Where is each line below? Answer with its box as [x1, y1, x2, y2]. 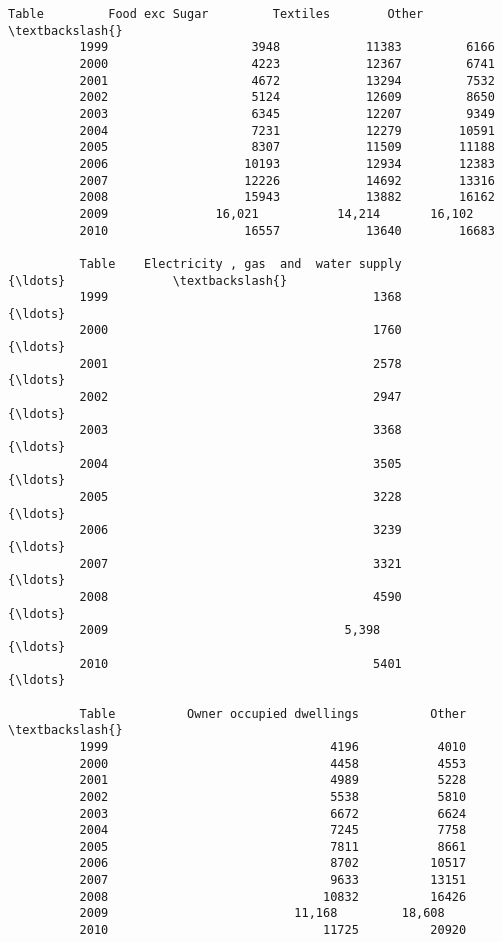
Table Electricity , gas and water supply [79, 256, 402, 271]
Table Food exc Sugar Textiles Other [8, 7, 424, 21]
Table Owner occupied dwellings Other [79, 706, 467, 721]
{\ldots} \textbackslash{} [8, 273, 288, 288]
